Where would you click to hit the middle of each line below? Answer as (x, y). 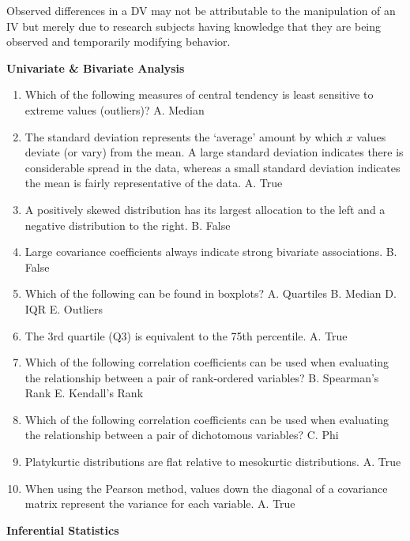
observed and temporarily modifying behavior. (118, 41)
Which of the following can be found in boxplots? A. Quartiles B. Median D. (211, 293)
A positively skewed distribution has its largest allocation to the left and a (205, 209)
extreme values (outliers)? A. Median (115, 109)
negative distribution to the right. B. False (128, 225)
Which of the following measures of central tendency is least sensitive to (199, 94)
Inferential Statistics (63, 530)
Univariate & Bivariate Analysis (96, 68)
